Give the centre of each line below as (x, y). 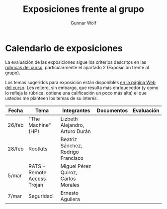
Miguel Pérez (76, 166)
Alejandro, (72, 125)
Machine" (40, 125)
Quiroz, (69, 172)
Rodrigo (70, 152)
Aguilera (70, 199)
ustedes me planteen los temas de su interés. (52, 98)
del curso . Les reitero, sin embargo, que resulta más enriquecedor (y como (82, 88)
